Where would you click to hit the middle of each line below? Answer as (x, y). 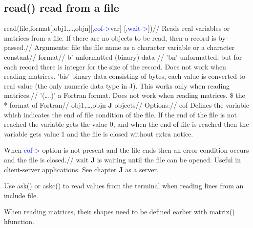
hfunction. (19, 221)
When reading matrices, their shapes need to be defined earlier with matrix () (119, 212)
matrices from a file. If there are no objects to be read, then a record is (110, 37)
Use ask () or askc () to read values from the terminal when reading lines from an (124, 186)
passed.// (18, 47)
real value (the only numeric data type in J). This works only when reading (117, 85)
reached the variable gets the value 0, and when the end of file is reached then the (126, 124)
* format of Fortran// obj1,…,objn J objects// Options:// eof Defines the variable (126, 104)
